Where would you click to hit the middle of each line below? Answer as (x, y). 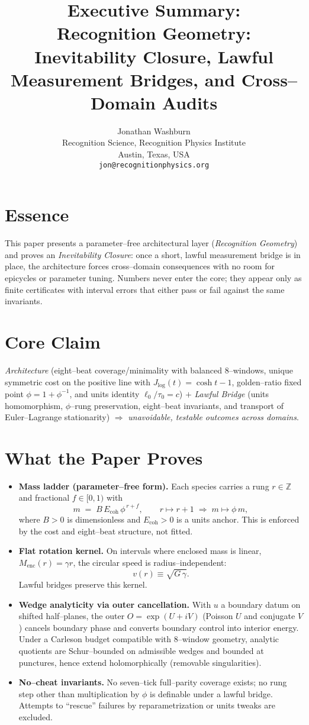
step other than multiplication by (79, 693)
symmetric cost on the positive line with (78, 381)
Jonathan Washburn (154, 130)
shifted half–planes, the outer (72, 616)
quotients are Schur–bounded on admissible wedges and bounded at (141, 650)
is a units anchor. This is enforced (238, 519)
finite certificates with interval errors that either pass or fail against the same (145, 289)
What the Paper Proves (104, 457)
